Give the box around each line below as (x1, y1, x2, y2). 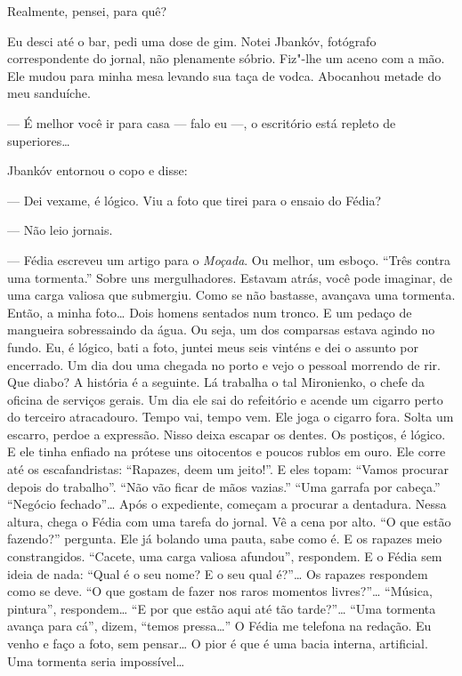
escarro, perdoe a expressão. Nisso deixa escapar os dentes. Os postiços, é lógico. (7, 424, 446, 443)
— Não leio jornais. (7, 221, 113, 239)
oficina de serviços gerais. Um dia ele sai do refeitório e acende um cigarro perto (7, 390, 443, 408)
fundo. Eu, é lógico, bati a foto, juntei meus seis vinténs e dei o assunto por (7, 337, 418, 356)
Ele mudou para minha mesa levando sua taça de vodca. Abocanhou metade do (7, 66, 442, 84)
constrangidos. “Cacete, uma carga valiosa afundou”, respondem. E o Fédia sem (7, 547, 442, 566)
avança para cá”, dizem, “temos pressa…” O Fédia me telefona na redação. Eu (7, 616, 432, 635)
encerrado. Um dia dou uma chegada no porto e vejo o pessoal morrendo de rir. (7, 355, 441, 374)
